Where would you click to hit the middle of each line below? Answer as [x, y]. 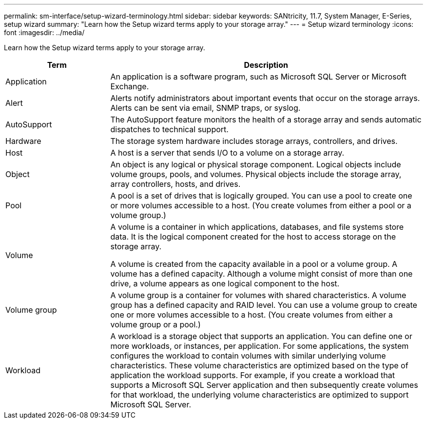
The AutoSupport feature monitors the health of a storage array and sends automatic [266, 120]
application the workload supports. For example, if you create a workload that [252, 375]
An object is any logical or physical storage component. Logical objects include [256, 164]
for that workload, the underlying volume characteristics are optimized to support [260, 395]
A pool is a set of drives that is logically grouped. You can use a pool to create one [261, 196]
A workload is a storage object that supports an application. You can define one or [261, 336]
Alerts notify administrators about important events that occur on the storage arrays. [265, 98]
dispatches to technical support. [169, 129]
